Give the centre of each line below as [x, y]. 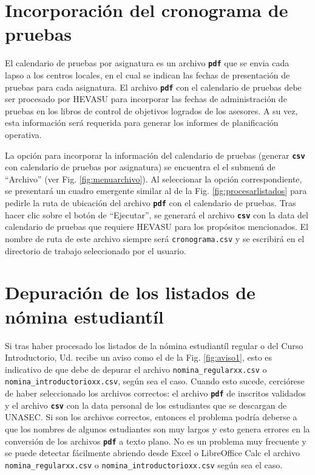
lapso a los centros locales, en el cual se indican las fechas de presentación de [147, 75]
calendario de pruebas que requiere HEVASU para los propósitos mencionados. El [157, 227]
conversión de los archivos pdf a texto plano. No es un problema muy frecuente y [156, 441]
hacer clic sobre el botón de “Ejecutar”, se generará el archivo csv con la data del [157, 214]
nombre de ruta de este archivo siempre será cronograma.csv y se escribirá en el [155, 238]
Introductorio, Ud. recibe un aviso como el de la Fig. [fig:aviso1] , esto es [139, 357]
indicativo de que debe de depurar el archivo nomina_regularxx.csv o [136, 369]
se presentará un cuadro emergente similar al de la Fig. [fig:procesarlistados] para [156, 191]
